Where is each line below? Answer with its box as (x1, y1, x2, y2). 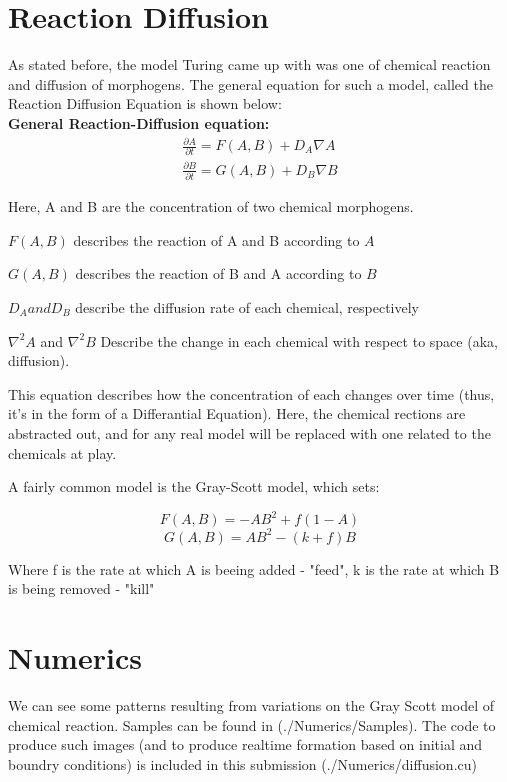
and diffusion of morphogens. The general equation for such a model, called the (8, 73, 493, 94)
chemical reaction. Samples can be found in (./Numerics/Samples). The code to (8, 714, 496, 735)
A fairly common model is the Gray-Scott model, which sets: (8, 476, 380, 497)
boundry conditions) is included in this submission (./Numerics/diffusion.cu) (8, 753, 477, 774)
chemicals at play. (8, 442, 117, 463)
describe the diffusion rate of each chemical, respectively (75, 297, 420, 317)
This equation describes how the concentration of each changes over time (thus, (8, 383, 495, 404)
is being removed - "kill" (8, 578, 155, 599)
